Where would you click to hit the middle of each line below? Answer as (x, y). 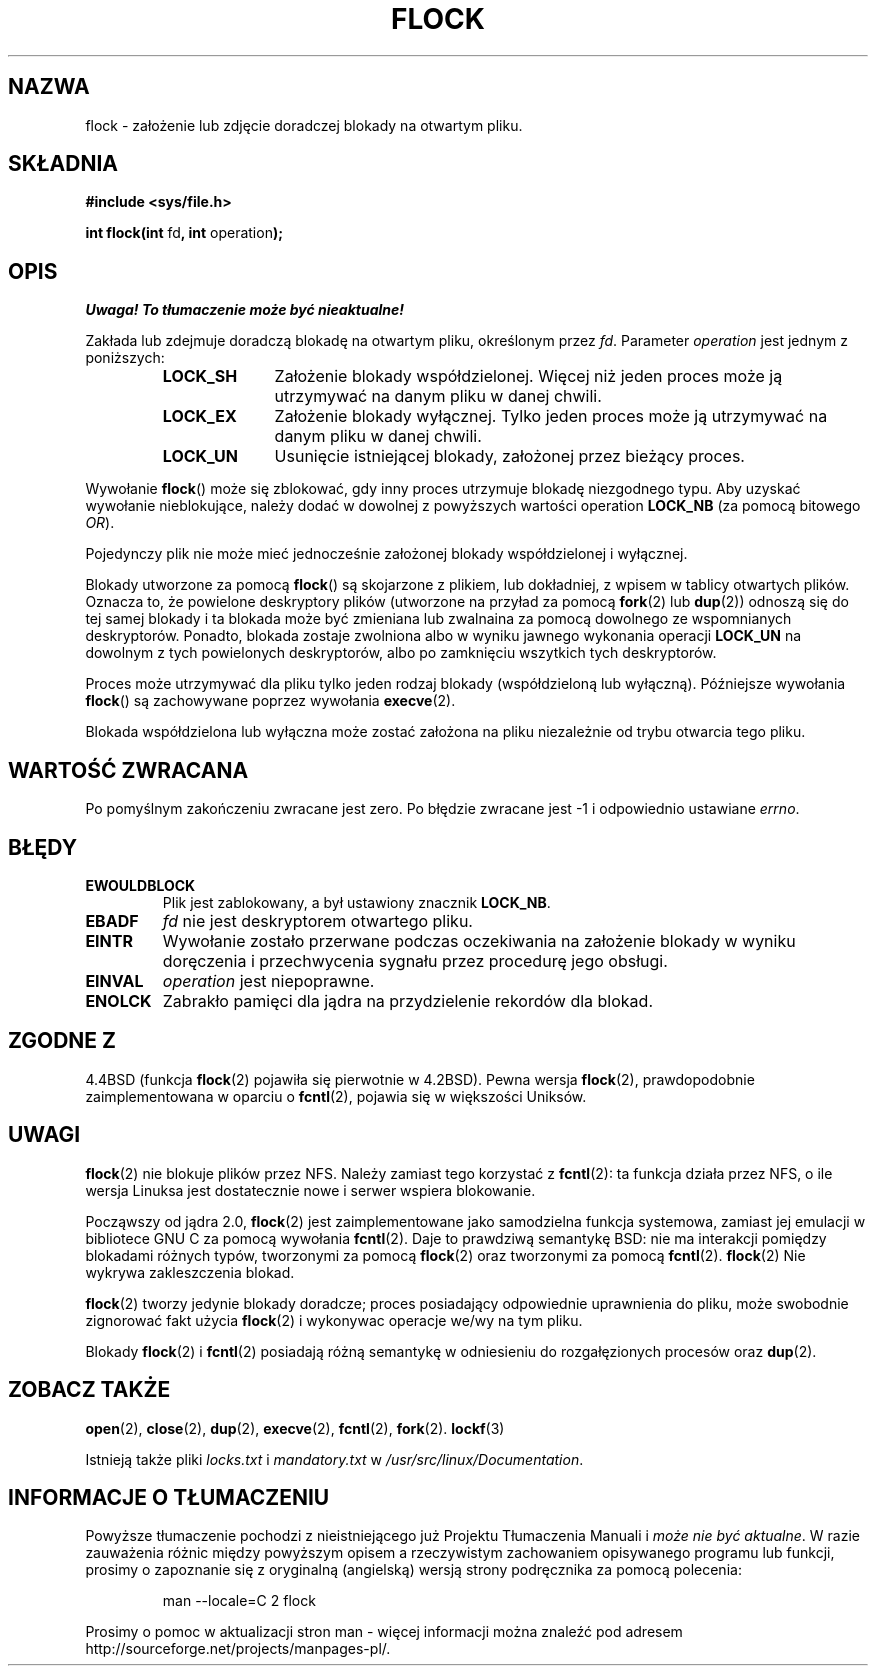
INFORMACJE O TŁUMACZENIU (169, 1497)
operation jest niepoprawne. (268, 980)
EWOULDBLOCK (140, 885)
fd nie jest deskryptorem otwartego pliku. (317, 920)
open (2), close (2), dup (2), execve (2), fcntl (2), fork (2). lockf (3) (295, 1428)
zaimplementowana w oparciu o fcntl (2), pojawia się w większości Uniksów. (336, 1096)
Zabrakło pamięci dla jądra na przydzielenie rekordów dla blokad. (407, 1000)
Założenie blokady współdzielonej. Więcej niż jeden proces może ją (528, 376)
